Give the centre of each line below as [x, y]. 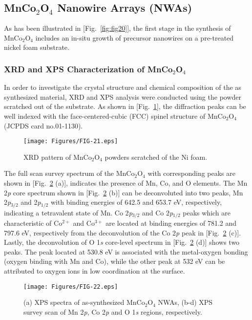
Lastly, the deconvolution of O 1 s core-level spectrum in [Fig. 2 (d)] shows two [122, 242]
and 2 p [31, 202]
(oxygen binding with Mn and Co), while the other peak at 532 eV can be [115, 261]
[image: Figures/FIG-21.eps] [71, 141]
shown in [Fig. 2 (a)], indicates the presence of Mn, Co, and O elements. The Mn [126, 183]
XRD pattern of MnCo [58, 157]
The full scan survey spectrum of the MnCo [69, 173]
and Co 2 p [157, 212]
